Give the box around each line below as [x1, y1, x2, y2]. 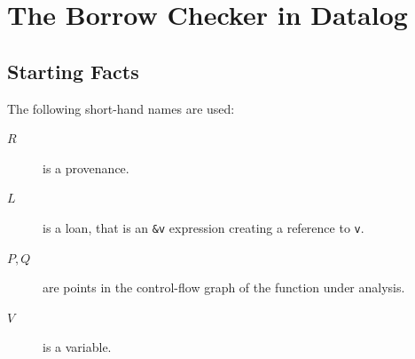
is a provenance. [43, 158, 129, 177]
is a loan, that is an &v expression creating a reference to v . [43, 218, 364, 236]
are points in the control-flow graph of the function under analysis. [43, 278, 405, 297]
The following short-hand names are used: [7, 99, 235, 117]
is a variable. [43, 338, 112, 356]
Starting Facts [7, 57, 139, 84]
